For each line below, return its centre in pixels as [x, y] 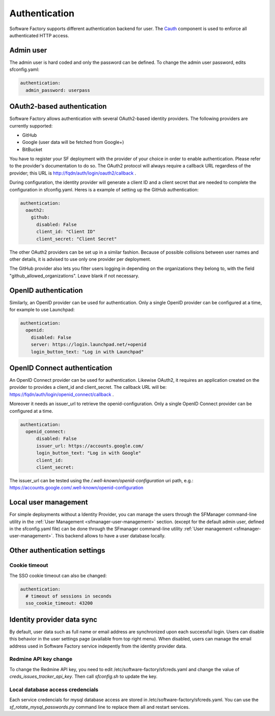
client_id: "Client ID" [66, 232]
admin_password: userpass [58, 90]
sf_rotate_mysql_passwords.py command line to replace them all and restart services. [100, 707]
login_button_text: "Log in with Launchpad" [87, 352]
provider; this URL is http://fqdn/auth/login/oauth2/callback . [73, 173]
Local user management [49, 502]
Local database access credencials [54, 689]
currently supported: [31, 126]
